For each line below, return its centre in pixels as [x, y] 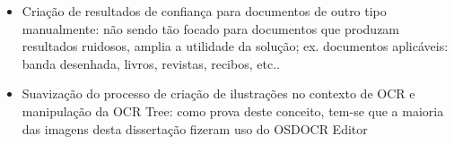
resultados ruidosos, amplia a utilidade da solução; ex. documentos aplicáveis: [235, 46]
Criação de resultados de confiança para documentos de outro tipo [204, 11]
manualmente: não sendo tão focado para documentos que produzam [211, 28]
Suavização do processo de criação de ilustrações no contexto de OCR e [218, 93]
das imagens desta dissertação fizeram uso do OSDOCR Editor [195, 128]
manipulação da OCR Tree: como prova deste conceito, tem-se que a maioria [233, 110]
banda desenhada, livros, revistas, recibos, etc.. [151, 63]
